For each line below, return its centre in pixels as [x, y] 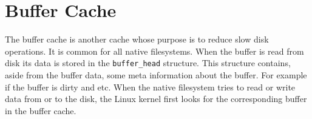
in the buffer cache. [41, 110]
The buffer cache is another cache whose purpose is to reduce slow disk [137, 39]
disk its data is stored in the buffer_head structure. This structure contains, [148, 63]
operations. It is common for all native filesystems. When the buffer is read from [154, 51]
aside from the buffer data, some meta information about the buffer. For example [156, 74]
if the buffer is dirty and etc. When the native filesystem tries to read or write [150, 87]
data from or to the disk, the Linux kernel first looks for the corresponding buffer [156, 99]
